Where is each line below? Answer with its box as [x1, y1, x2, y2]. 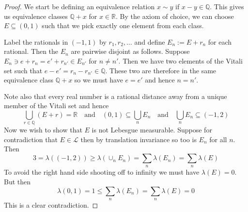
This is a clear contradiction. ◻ [4, 200, 98, 210]
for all [209, 134, 227, 144]
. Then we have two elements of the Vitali [118, 55, 243, 65]
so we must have [74, 75, 123, 85]
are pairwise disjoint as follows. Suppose [71, 46, 190, 56]
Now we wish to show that [4, 125, 82, 135]
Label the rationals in [4, 36, 68, 47]
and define [134, 36, 165, 47]
